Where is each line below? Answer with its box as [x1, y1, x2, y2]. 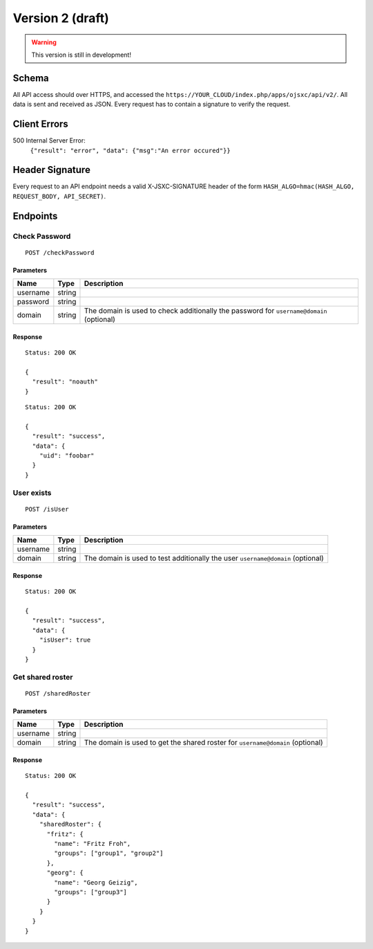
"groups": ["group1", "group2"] [54, 849, 164, 858]
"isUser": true [39, 636, 91, 644]
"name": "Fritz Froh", [54, 840, 131, 848]
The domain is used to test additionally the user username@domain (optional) [84, 554, 324, 563]
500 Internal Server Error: [12, 136, 86, 145]
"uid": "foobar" [39, 452, 95, 460]
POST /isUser [25, 505, 69, 513]
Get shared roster [12, 672, 73, 682]
